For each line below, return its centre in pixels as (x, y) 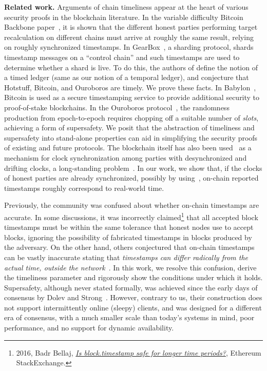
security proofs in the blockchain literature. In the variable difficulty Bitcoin (124, 17)
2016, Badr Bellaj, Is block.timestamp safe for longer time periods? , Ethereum (139, 352)
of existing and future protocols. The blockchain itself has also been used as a (128, 148)
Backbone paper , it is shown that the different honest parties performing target (131, 27)
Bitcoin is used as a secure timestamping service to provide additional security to (132, 97)
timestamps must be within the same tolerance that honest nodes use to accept (129, 227)
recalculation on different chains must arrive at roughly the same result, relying (129, 37)
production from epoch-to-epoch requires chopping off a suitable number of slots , (131, 117)
